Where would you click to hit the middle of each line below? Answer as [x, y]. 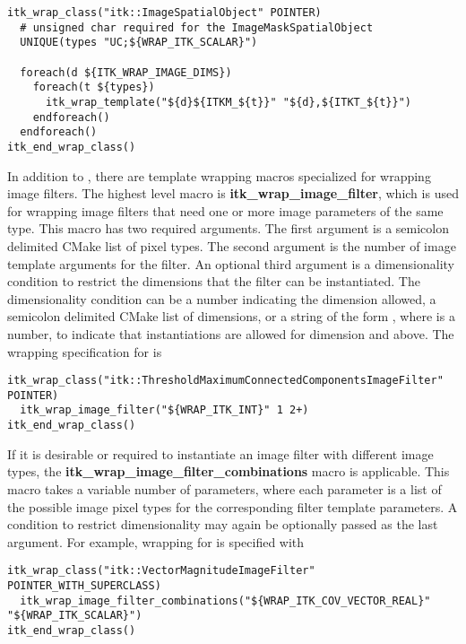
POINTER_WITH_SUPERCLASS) [84, 585]
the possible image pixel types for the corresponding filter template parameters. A [233, 506]
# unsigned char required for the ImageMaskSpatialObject [197, 27]
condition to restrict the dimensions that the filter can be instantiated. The [214, 281]
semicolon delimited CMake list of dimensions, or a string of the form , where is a [231, 316]
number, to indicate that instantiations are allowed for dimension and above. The [231, 333]
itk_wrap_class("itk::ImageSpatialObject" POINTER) [164, 13]
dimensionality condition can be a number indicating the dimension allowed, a [222, 298]
